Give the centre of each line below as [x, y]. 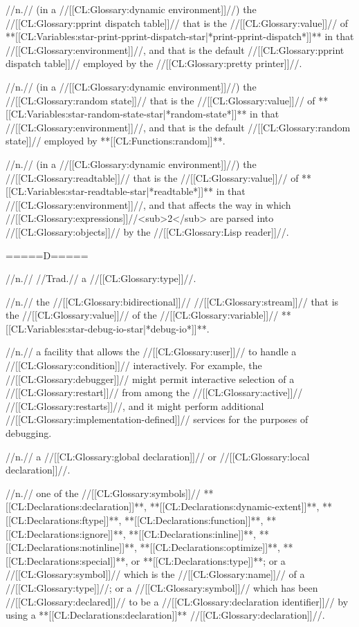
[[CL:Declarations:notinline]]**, [71, 547]
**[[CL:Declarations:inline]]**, [192, 533]
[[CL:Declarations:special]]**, [67, 560]
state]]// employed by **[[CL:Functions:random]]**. [116, 141]
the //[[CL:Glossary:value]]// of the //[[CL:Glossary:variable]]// [142, 315]
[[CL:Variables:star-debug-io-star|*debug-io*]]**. [108, 328]
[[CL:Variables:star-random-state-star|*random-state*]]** [126, 114]
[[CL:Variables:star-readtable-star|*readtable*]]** [110, 191]
